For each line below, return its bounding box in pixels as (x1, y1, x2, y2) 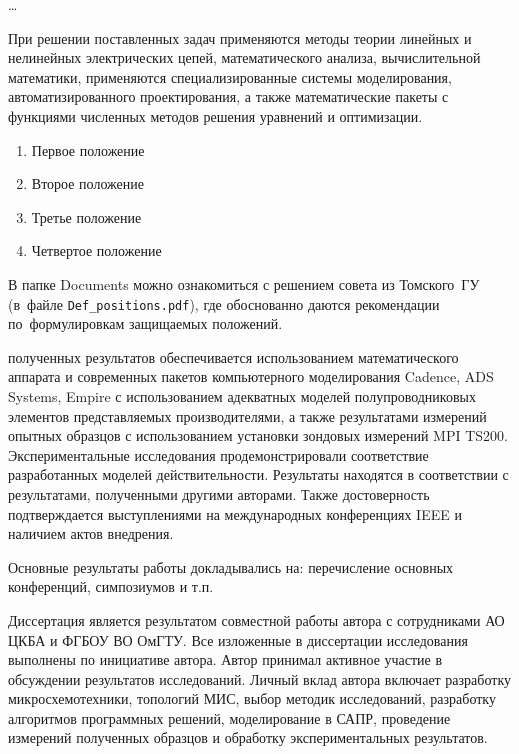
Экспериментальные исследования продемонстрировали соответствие (8, 444, 429, 465)
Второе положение (31, 173, 144, 194)
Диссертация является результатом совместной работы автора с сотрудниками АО (8, 609, 505, 630)
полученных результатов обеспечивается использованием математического (8, 346, 459, 367)
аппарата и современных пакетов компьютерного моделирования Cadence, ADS (8, 366, 494, 387)
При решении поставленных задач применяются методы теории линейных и (8, 27, 472, 48)
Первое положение (31, 139, 145, 160)
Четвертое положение (31, 240, 162, 261)
